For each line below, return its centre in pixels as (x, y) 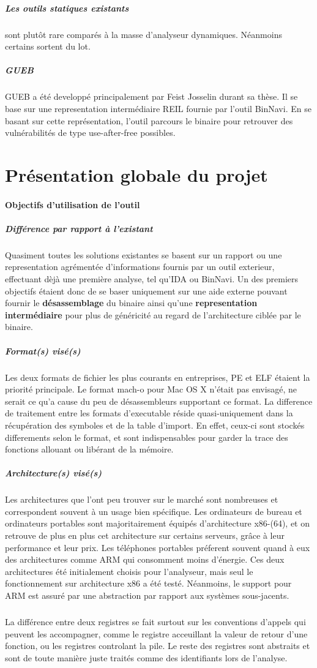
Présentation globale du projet (136, 174)
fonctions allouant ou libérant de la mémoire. (89, 449)
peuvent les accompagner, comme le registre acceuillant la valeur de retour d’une (156, 633)
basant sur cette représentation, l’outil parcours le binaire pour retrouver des (149, 120)
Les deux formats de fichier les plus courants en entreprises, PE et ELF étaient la (158, 377)
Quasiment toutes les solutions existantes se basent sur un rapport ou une (144, 254)
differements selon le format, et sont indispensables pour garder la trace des (147, 437)
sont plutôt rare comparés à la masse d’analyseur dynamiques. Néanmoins (144, 34)
